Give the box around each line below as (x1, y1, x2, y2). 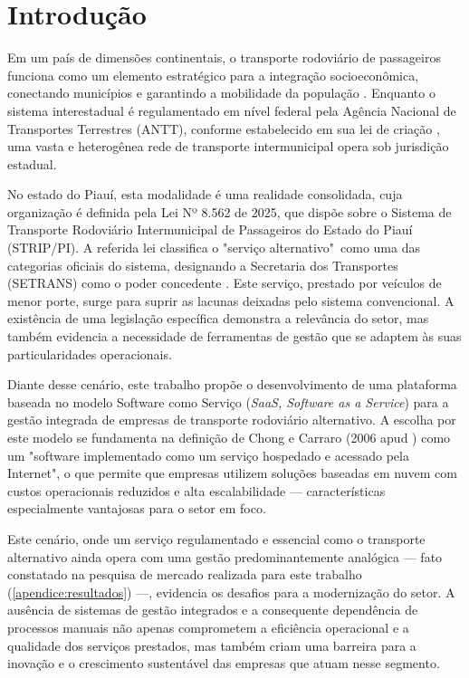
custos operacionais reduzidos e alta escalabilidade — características (7, 481, 386, 500)
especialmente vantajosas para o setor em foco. (7, 499, 266, 518)
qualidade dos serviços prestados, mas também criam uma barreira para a (7, 635, 416, 654)
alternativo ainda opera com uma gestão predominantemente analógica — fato (7, 547, 443, 566)
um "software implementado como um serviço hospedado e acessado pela (7, 445, 409, 464)
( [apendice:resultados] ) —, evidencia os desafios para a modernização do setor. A (7, 582, 455, 601)
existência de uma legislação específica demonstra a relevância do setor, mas (7, 309, 429, 328)
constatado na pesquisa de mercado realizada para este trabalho (7, 565, 362, 584)
